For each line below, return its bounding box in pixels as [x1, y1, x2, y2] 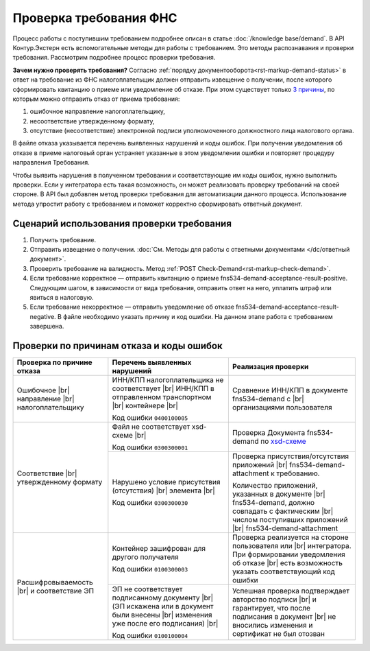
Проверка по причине [16, 357, 92, 367]
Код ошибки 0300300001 [112, 442, 188, 452]
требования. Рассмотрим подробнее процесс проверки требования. [12, 54, 216, 62]
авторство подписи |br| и [232, 595, 317, 604]
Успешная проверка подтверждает [232, 587, 349, 596]
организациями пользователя [232, 403, 332, 412]
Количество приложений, [232, 481, 318, 490]
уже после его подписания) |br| [112, 619, 219, 628]
